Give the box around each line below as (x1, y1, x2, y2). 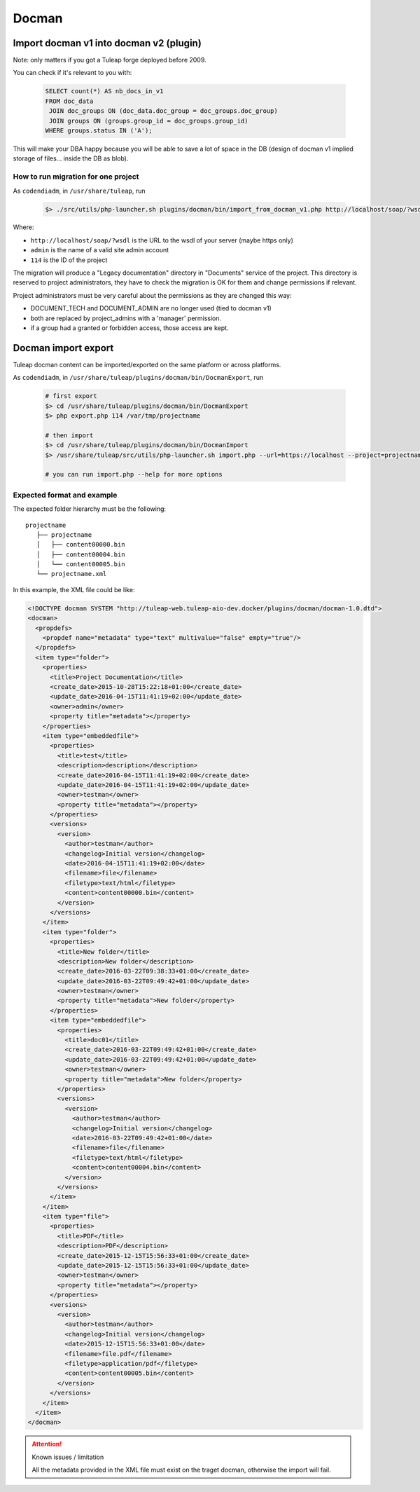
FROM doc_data (45, 97, 94, 105)
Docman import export (13, 342, 114, 354)
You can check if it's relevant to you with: (13, 69, 132, 77)
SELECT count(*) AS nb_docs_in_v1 (45, 88, 164, 95)
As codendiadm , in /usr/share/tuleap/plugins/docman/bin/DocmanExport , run (13, 374, 264, 382)
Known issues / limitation (31, 1453, 104, 1461)
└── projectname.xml (36, 570, 107, 578)
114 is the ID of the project (30, 256, 108, 264)
